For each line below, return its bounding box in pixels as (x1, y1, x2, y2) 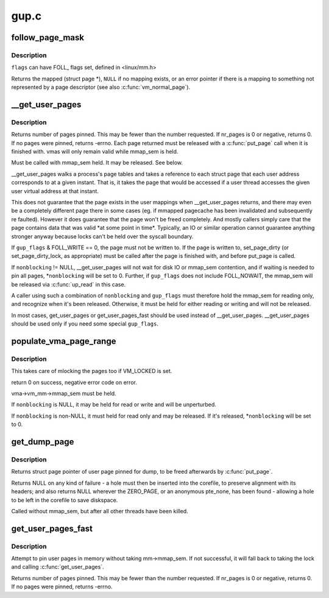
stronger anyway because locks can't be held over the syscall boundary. (11, 232, 194, 240)
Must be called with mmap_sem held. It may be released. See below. (11, 159, 183, 166)
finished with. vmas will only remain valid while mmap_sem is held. (11, 148, 179, 155)
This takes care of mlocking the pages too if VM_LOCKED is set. (11, 368, 172, 375)
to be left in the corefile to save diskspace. (11, 496, 118, 504)
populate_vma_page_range (11, 336, 116, 346)
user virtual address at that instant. (11, 187, 99, 194)
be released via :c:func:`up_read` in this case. (11, 280, 126, 288)
